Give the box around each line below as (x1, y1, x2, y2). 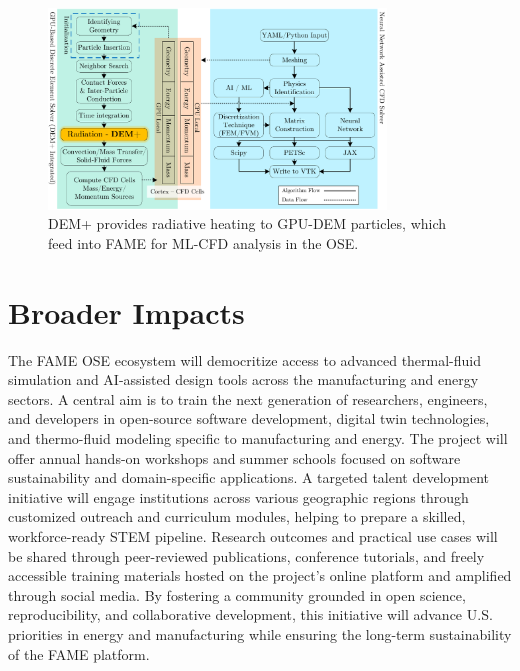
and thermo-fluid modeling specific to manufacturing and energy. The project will (8, 428, 508, 448)
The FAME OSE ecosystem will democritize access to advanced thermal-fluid (8, 349, 482, 370)
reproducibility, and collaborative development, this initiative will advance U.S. (8, 604, 493, 625)
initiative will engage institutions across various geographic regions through (8, 486, 469, 507)
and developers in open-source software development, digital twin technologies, (8, 408, 490, 429)
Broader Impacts (8, 291, 245, 332)
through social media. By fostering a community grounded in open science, (8, 584, 466, 605)
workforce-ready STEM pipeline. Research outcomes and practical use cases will (8, 525, 498, 546)
